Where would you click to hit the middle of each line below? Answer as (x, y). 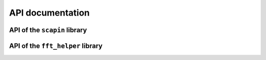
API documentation (50, 13)
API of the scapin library (48, 30)
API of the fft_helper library (56, 46)
